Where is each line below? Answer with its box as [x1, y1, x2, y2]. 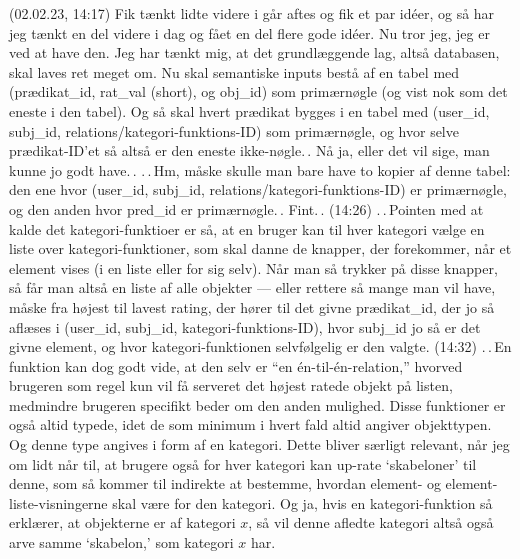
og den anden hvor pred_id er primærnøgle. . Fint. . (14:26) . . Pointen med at [9, 198, 484, 219]
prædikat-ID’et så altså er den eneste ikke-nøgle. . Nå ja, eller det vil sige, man [9, 140, 490, 161]
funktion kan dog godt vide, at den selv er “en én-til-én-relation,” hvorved [9, 355, 463, 376]
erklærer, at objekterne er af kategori [9, 512, 236, 533]
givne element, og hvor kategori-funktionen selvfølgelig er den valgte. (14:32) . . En [9, 336, 512, 357]
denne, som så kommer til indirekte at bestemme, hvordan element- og [9, 473, 441, 494]
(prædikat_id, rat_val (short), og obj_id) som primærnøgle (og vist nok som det [9, 81, 508, 102]
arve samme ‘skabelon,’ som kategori [9, 532, 234, 553]
